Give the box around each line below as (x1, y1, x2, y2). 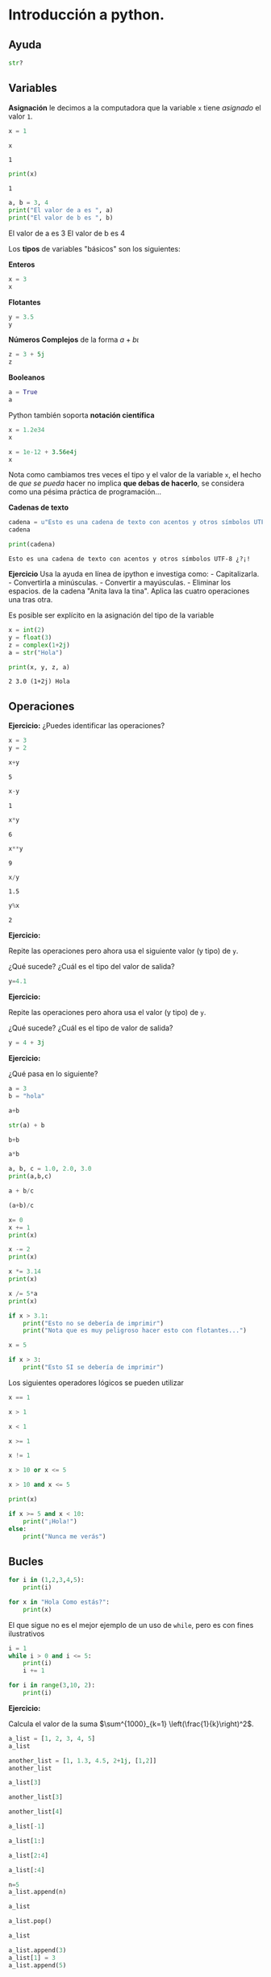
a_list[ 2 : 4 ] (8, 1851, 48, 1859)
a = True (8, 389, 38, 397)
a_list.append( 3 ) (8, 1946, 67, 1954)
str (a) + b (8, 1121, 45, 1130)
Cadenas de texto (8, 502, 69, 513)
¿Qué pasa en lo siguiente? (8, 1069, 98, 1078)
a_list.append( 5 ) (8, 1961, 67, 1969)
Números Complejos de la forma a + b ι (8, 335, 140, 344)
